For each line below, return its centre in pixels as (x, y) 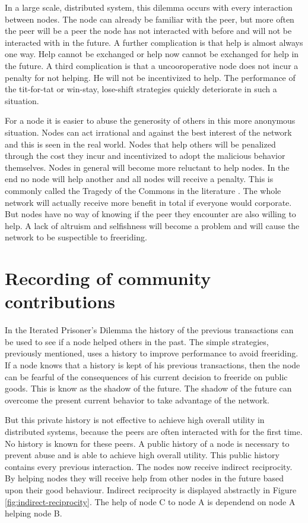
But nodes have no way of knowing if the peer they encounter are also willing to (150, 214)
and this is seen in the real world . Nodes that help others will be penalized (140, 144)
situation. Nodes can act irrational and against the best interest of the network (148, 132)
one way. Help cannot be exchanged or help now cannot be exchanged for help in (152, 54)
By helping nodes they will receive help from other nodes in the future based (144, 478)
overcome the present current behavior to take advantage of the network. (137, 400)
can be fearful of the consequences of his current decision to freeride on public (146, 376)
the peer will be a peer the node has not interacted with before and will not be (148, 31)
